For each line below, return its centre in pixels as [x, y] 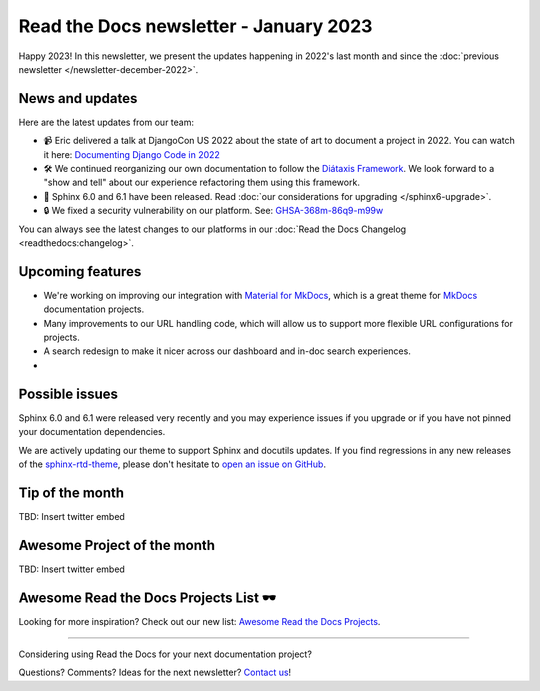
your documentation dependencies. [92, 432]
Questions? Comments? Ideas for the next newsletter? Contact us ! [155, 672]
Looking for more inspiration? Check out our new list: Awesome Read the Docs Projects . [199, 621]
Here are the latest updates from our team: [106, 122]
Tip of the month [71, 492]
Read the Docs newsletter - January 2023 [195, 26]
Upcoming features [80, 271]
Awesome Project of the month [116, 545]
